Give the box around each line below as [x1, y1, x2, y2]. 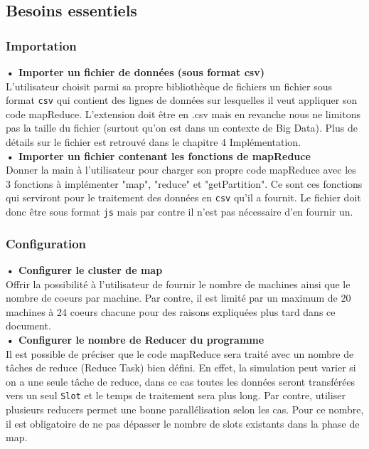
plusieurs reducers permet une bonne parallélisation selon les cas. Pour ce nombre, [6, 401, 364, 416]
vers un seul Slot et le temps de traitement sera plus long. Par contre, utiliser [6, 388, 346, 403]
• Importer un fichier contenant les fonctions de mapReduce [6, 148, 311, 163]
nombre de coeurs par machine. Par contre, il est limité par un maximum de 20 [6, 290, 351, 305]
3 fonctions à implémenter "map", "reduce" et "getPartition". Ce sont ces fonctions [6, 176, 363, 191]
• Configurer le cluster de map [6, 262, 163, 277]
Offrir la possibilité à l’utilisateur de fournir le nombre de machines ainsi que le [6, 276, 351, 291]
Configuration [6, 234, 87, 252]
